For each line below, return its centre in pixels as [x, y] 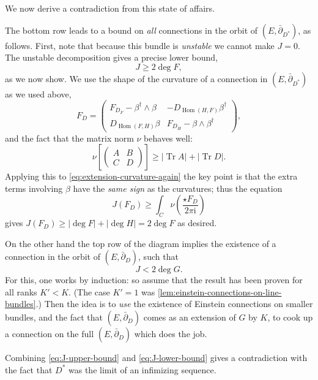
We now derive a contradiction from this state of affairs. [110, 8]
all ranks [21, 291]
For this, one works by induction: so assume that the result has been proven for [154, 280]
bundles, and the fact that [54, 317]
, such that [158, 256]
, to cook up [290, 317]
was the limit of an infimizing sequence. [142, 369]
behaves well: [168, 138]
